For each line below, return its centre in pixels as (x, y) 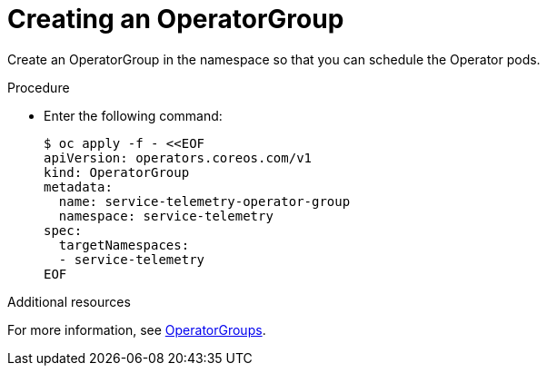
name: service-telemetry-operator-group (204, 201)
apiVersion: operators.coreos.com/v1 (178, 157)
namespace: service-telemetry (166, 216)
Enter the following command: (133, 115)
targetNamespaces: (124, 245)
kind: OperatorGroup (117, 172)
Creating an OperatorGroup (176, 19)
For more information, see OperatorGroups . (137, 329)
